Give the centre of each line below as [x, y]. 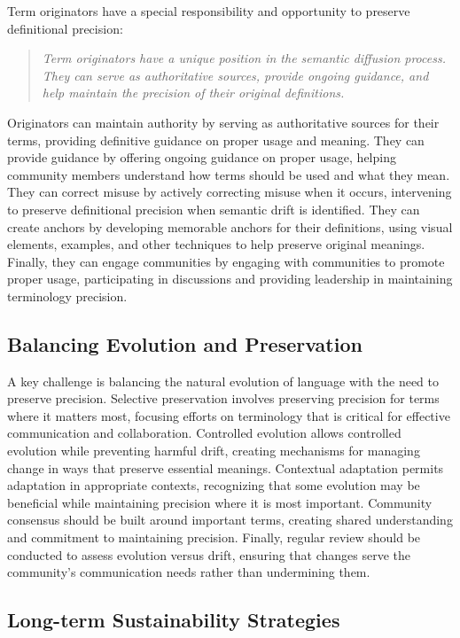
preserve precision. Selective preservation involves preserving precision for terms [223, 398]
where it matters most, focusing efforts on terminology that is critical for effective [229, 415]
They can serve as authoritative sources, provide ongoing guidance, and [235, 75]
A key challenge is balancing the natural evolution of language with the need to [223, 381]
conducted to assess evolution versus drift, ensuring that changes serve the [209, 554]
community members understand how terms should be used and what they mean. [229, 174]
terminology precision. [67, 296]
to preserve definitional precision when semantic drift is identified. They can [214, 209]
